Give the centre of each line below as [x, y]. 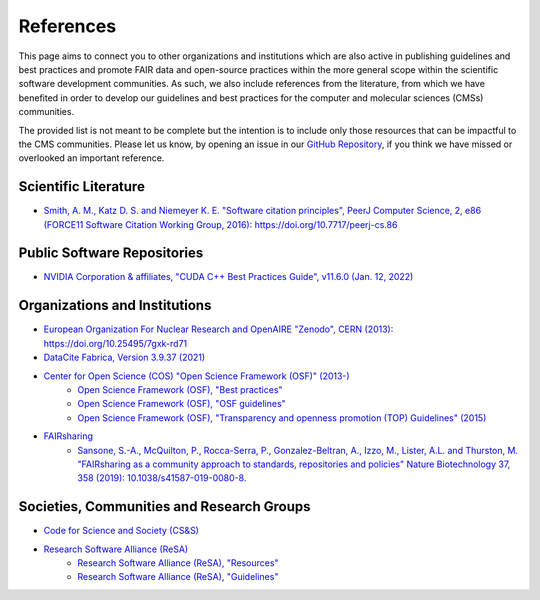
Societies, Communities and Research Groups [164, 506]
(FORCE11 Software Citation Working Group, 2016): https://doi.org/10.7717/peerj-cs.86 [220, 224]
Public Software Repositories [111, 253]
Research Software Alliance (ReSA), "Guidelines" [178, 577]
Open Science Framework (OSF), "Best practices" [180, 389]
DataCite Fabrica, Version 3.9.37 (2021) [124, 357]
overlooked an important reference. [91, 158]
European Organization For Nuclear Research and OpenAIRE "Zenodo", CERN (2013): [218, 329]
